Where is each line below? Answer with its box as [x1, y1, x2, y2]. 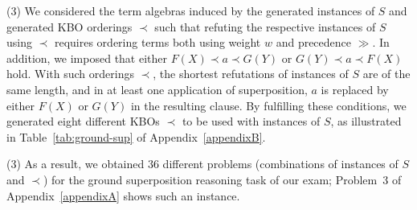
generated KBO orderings [6, 18, 133, 35]
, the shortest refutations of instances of [153, 65, 349, 82]
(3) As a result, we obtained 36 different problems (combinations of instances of [6, 155, 399, 172]
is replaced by [321, 80, 389, 97]
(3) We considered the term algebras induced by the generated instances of [6, 2, 375, 19]
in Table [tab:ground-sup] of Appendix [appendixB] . [6, 128, 266, 145]
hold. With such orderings [6, 65, 134, 82]
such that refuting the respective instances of [154, 18, 376, 35]
